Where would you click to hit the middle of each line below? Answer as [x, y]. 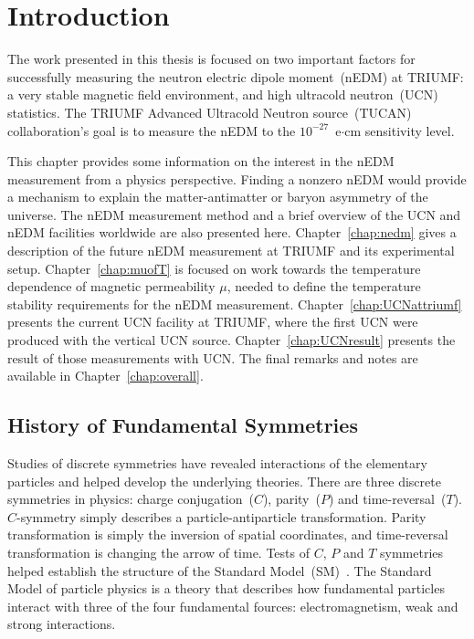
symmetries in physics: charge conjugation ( [131, 499]
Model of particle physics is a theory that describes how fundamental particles [226, 588]
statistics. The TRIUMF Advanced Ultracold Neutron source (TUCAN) [210, 112]
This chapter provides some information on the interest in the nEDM [201, 161]
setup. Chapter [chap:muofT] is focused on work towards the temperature [214, 268]
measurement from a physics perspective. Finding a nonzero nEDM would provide [237, 178]
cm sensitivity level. [400, 130]
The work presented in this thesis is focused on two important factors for [211, 59]
